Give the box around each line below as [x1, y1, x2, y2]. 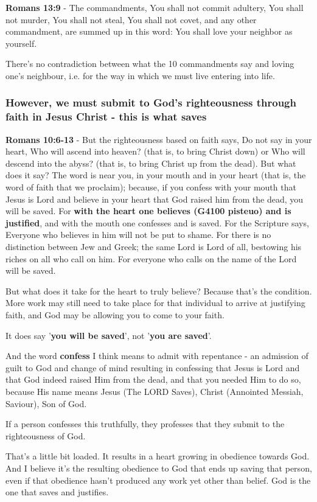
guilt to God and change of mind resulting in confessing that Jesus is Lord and [5, 361, 300, 374]
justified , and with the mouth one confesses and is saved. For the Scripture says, [5, 216, 309, 229]
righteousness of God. [5, 429, 86, 442]
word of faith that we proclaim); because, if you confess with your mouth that [5, 181, 296, 193]
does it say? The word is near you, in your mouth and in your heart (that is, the [5, 169, 306, 181]
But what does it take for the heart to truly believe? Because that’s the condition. [5, 284, 312, 297]
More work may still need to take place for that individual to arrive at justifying [5, 296, 305, 309]
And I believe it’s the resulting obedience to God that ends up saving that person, [5, 461, 312, 474]
